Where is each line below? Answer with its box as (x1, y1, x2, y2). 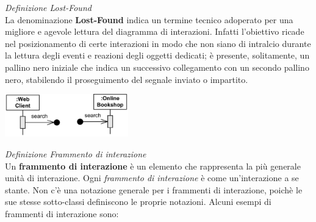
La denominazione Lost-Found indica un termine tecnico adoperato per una (5, 13, 293, 26)
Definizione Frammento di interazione (5, 148, 146, 160)
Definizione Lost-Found (5, 1, 92, 13)
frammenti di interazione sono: (5, 207, 119, 220)
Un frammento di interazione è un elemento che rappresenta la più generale (5, 159, 301, 172)
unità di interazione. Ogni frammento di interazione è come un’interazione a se (5, 171, 299, 184)
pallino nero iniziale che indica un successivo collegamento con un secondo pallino (5, 60, 309, 73)
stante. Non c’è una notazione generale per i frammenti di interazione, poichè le (5, 183, 303, 196)
